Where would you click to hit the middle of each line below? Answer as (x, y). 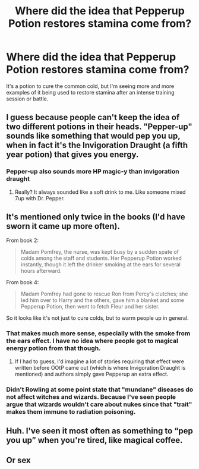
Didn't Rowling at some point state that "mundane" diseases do (100, 389)
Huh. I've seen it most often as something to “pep (99, 431)
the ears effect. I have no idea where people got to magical (92, 341)
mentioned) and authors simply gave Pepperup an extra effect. (91, 374)
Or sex (18, 460)
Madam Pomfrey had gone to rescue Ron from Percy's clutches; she (104, 294)
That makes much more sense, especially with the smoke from (98, 333)
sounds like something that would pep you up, (93, 136)
